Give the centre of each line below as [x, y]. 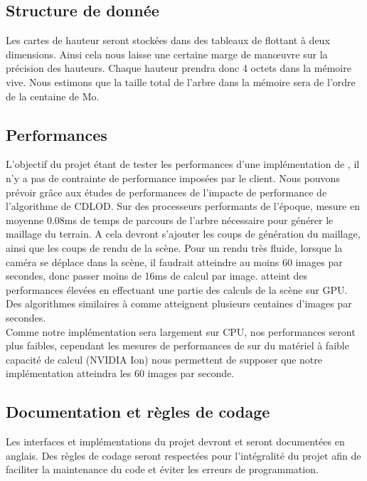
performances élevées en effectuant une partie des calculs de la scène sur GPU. [177, 289]
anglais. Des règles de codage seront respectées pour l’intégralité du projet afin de [183, 455]
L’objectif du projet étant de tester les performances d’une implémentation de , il [183, 164]
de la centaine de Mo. [53, 96]
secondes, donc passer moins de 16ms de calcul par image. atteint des [157, 276]
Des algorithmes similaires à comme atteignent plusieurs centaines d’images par [179, 303]
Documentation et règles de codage [138, 412]
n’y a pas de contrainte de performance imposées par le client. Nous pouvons [173, 178]
